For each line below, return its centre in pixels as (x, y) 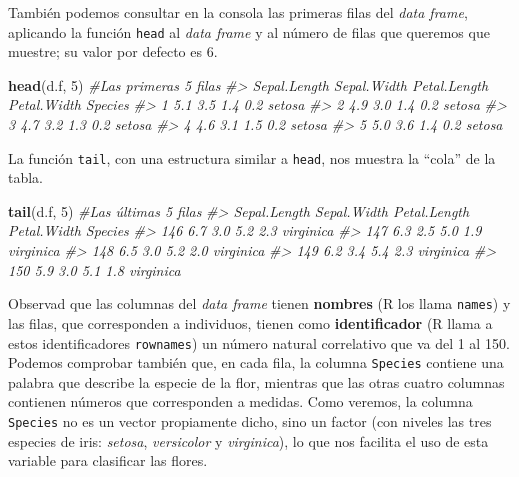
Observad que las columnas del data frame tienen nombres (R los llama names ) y (259, 303)
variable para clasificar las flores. (108, 460)
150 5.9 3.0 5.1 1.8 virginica (94, 269)
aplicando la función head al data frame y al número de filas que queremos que (249, 31)
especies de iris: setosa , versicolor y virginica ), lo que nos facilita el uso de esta (248, 440)
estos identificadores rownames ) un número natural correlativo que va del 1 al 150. (259, 342)
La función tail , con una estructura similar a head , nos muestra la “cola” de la (252, 157)
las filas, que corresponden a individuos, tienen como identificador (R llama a (250, 322)
